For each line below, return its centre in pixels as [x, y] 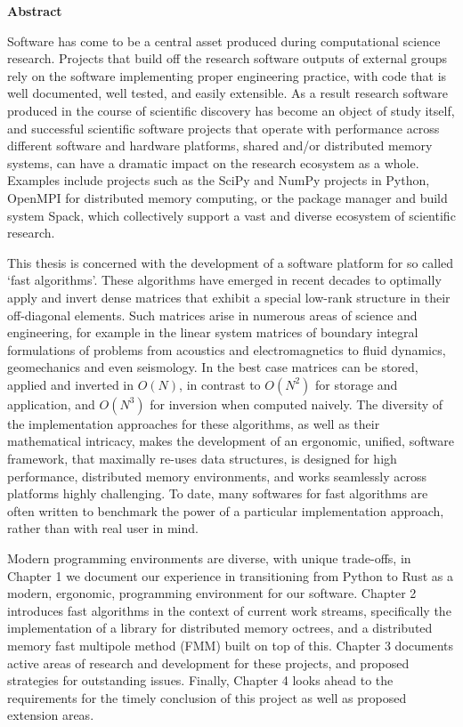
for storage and [357, 384]
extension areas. [51, 715]
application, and [51, 404]
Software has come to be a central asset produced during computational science [224, 40]
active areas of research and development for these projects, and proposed [208, 662]
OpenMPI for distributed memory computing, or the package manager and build [227, 197]
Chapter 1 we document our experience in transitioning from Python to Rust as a [230, 575]
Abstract [35, 11]
